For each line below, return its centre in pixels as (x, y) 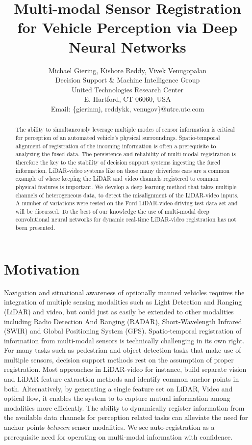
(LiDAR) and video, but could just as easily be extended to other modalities (119, 311)
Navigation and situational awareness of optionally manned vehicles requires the (124, 292)
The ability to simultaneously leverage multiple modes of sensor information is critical (125, 129)
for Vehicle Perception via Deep (127, 27)
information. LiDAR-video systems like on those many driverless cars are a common (123, 170)
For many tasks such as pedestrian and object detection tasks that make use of (123, 350)
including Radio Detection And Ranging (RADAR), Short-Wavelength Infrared (123, 321)
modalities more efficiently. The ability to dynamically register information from (124, 407)
